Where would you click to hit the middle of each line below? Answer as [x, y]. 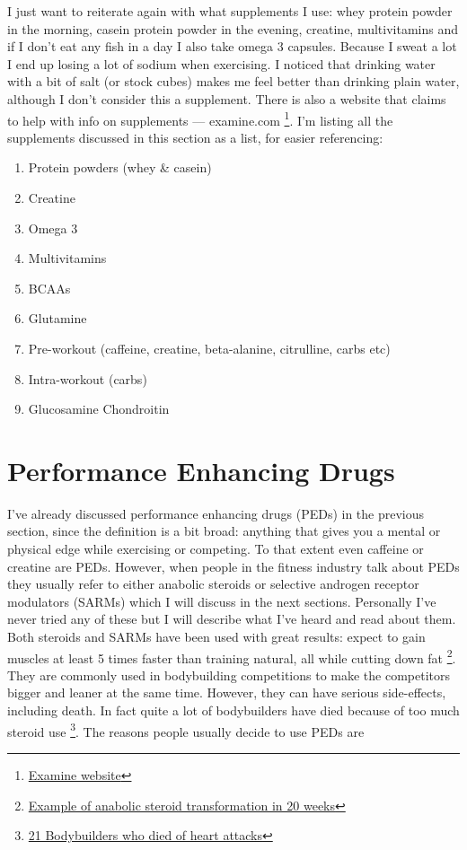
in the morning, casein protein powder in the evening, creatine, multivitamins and [233, 28]
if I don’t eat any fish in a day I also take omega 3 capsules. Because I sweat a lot [232, 46]
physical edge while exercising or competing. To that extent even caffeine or [216, 549]
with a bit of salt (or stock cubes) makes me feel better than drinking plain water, [233, 81]
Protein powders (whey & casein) [120, 167]
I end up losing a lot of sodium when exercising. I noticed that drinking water [221, 63]
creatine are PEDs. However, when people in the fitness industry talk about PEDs [233, 566]
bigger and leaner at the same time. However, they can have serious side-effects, [227, 692]
